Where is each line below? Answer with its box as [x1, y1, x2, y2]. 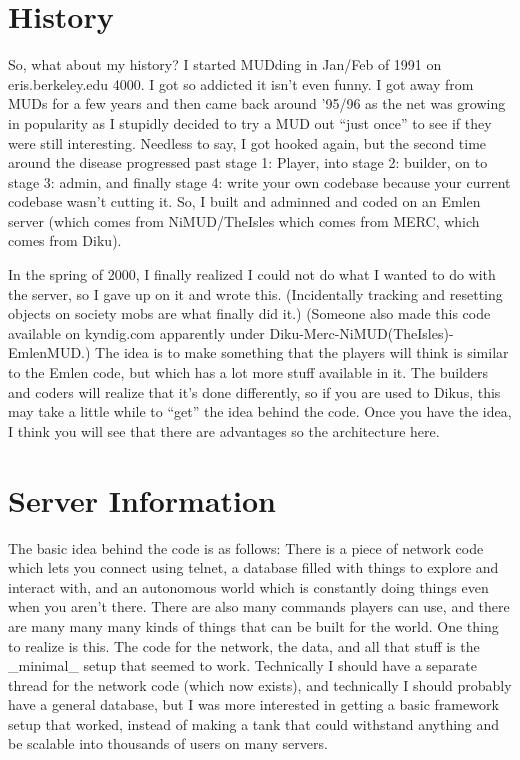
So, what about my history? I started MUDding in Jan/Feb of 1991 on [8, 54, 442, 75]
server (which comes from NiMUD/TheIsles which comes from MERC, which [8, 210, 480, 231]
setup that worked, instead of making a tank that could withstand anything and [8, 713, 500, 734]
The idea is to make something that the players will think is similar [95, 342, 509, 363]
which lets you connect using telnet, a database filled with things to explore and [8, 557, 499, 578]
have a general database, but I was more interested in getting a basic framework [8, 694, 499, 715]
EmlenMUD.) [8, 342, 91, 363]
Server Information [8, 479, 276, 520]
